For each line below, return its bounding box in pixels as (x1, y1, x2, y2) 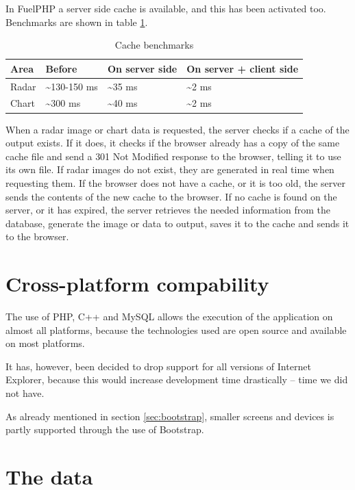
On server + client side (186, 61, 299, 75)
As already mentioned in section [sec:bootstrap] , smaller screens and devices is (5, 409, 334, 423)
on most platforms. (5, 336, 85, 350)
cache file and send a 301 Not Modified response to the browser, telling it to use (5, 149, 341, 163)
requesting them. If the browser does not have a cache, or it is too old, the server (5, 175, 346, 190)
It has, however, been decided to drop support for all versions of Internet (5, 359, 311, 373)
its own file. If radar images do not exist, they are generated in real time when (5, 162, 334, 177)
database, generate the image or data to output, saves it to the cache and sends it (5, 216, 350, 230)
